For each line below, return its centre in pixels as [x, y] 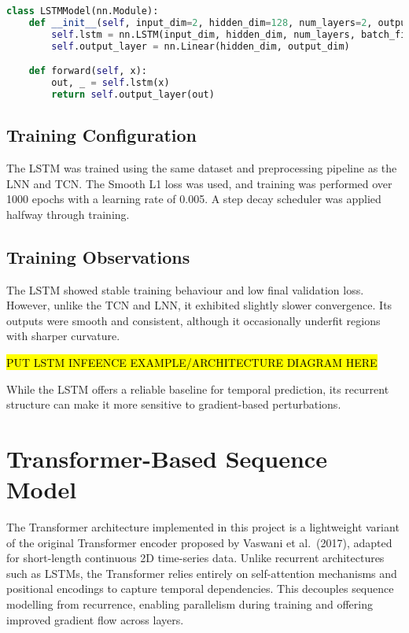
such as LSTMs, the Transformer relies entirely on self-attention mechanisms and [202, 573]
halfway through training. [68, 214]
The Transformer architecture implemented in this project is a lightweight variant [203, 527]
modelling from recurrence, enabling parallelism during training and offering [190, 604]
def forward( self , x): [88, 71]
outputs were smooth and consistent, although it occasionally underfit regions [193, 320]
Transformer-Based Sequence [167, 458]
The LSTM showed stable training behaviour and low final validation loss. [185, 289]
